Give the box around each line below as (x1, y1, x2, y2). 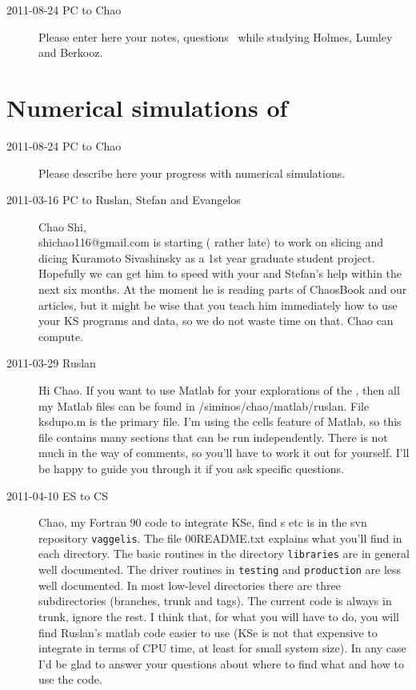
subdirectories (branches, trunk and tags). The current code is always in (38, 592, 392, 609)
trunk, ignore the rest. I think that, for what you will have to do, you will (38, 608, 399, 624)
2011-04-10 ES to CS (6, 487, 108, 503)
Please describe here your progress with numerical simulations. (38, 164, 346, 181)
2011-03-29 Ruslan (6, 355, 96, 371)
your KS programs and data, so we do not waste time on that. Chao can (38, 312, 394, 329)
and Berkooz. (38, 44, 103, 61)
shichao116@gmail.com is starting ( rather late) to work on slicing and (38, 234, 383, 251)
